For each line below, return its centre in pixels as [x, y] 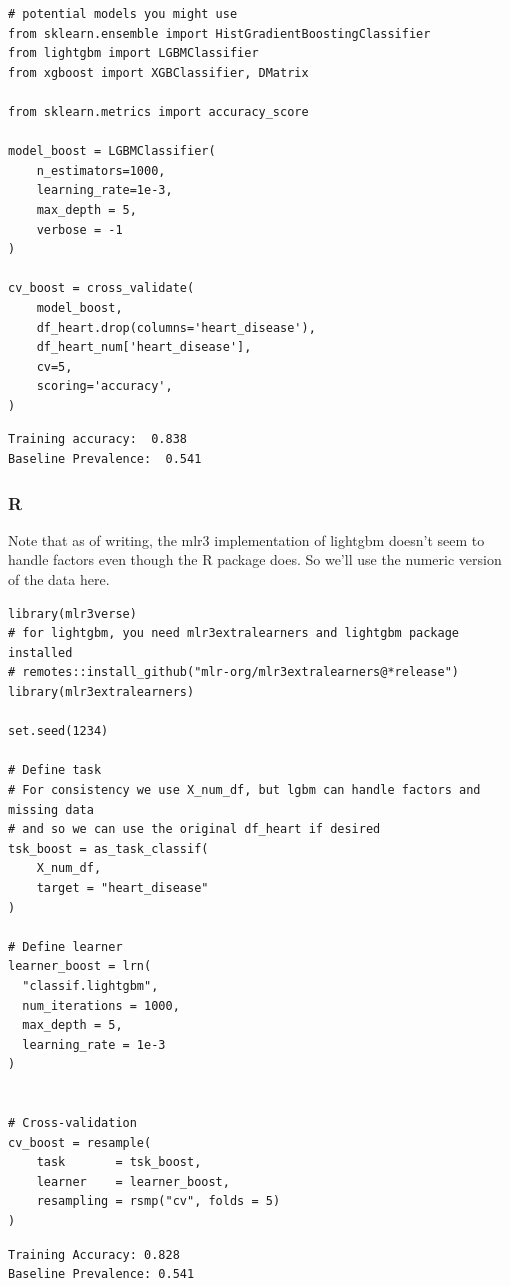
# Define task [55, 770]
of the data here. [59, 579]
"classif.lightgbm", [90, 985]
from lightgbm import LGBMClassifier [133, 53]
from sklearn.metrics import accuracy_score [158, 111]
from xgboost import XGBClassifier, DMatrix [158, 72]
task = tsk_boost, [119, 1162]
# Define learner [65, 946]
